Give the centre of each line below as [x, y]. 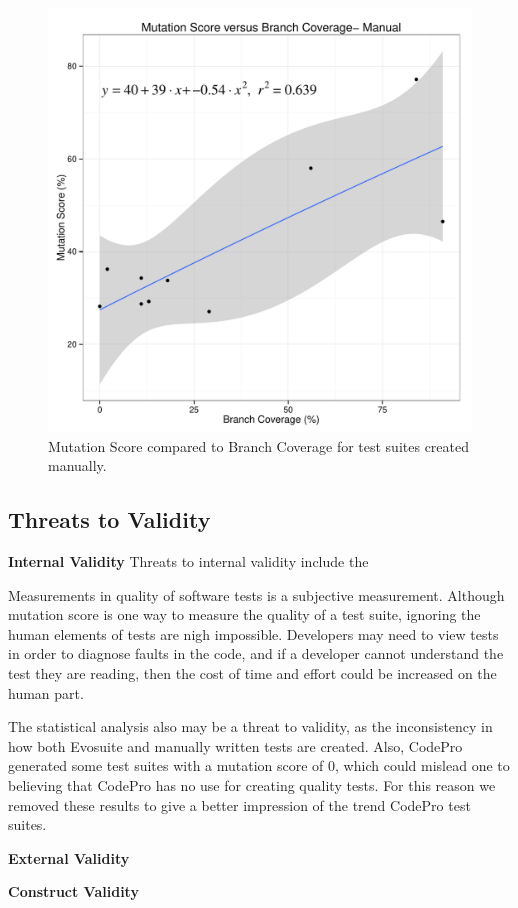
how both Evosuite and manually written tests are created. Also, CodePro [235, 745]
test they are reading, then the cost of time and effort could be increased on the [252, 672]
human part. [46, 692]
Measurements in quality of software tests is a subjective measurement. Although [256, 594]
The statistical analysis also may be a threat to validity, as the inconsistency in [250, 726]
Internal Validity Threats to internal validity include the [188, 560]
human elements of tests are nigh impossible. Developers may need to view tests [253, 633]
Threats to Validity [109, 519]
